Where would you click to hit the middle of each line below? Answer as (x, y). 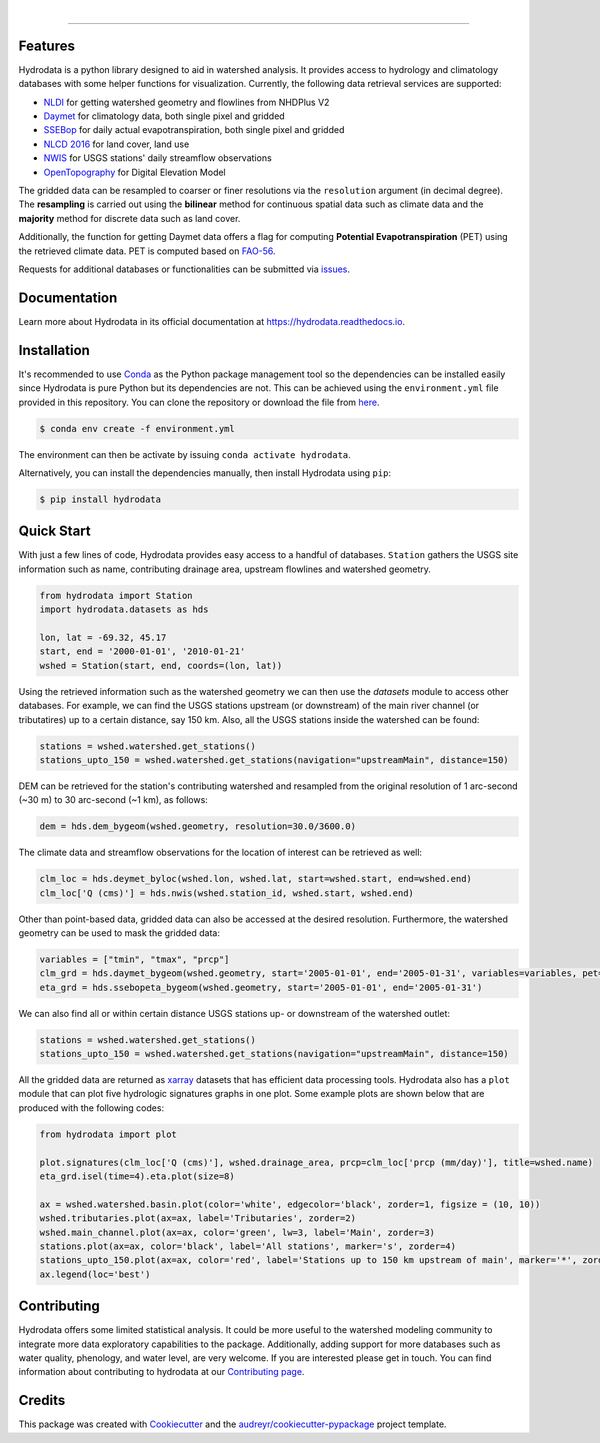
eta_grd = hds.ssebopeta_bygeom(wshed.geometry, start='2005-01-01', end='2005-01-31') (261, 987)
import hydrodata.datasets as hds (124, 609)
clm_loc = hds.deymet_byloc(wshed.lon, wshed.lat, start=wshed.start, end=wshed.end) (255, 879)
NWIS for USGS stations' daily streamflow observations (157, 158)
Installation (54, 350)
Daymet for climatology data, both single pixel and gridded (164, 116)
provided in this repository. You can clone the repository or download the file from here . (199, 402)
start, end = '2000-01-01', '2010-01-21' (142, 651)
